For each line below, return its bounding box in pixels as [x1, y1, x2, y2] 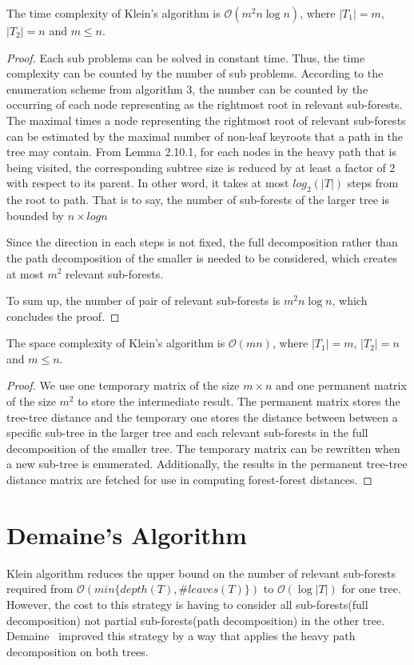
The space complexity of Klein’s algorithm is [6, 335, 225, 351]
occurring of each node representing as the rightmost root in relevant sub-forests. [6, 96, 403, 113]
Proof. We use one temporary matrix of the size [6, 377, 240, 394]
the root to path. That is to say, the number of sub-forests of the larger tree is [6, 191, 390, 208]
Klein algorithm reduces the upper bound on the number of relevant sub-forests [6, 564, 396, 581]
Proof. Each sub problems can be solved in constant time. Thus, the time [6, 49, 365, 66]
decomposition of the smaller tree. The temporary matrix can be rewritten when [6, 439, 400, 456]
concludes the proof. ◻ [6, 307, 120, 324]
